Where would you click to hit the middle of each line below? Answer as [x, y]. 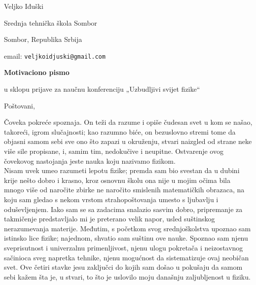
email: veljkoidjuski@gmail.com [55, 55]
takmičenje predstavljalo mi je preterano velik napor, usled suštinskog [110, 219]
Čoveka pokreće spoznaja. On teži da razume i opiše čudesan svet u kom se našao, [128, 122]
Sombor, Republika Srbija [43, 39]
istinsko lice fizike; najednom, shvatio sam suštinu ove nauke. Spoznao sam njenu [126, 238]
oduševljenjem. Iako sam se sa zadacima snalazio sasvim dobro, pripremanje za [123, 209]
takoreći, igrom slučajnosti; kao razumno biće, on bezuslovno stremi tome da [120, 131]
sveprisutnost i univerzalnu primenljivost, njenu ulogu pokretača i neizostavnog [124, 247]
